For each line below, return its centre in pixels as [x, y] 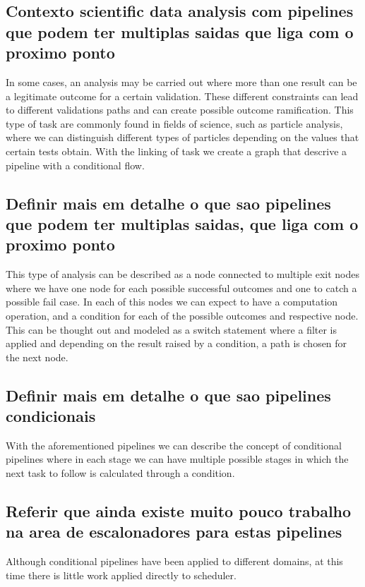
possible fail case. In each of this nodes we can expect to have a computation [172, 302]
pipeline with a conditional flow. [75, 165]
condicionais [51, 416]
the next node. [37, 357]
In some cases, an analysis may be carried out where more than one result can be [181, 81]
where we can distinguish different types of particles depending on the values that [182, 137]
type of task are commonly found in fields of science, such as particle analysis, [174, 123]
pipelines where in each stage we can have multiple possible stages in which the [177, 459]
